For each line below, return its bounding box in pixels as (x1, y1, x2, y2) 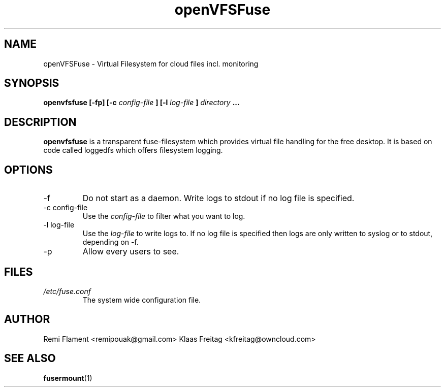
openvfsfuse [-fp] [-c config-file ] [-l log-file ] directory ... (43, 98, 240, 107)
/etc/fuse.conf (43, 286, 91, 296)
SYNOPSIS (4, 77, 59, 90)
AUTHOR (4, 313, 50, 326)
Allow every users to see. (82, 246, 179, 257)
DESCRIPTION (4, 115, 77, 128)
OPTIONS (4, 163, 53, 176)
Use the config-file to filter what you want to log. (82, 212, 245, 221)
